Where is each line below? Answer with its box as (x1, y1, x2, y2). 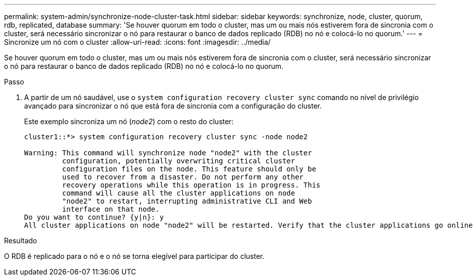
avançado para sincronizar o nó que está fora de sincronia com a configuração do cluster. (24, 102, 322, 110)
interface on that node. (62, 205, 160, 213)
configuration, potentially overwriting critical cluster (62, 157, 295, 165)
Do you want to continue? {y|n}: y (24, 213, 164, 221)
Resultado (4, 236, 37, 245)
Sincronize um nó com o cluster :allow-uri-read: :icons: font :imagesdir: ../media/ (4, 38, 271, 46)
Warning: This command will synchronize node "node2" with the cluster (24, 149, 312, 157)
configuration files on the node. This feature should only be (62, 165, 316, 173)
